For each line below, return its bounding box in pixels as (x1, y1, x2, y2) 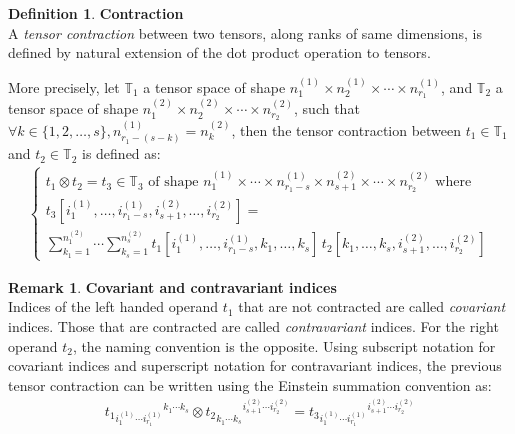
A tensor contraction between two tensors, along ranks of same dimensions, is (8, 22, 482, 43)
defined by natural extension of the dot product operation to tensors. (8, 42, 431, 63)
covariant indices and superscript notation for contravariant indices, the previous (8, 355, 502, 376)
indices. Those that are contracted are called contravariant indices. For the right (8, 316, 499, 337)
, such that (294, 98, 360, 119)
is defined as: (81, 143, 161, 164)
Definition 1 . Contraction (8, 3, 184, 23)
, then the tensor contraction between (231, 119, 462, 140)
